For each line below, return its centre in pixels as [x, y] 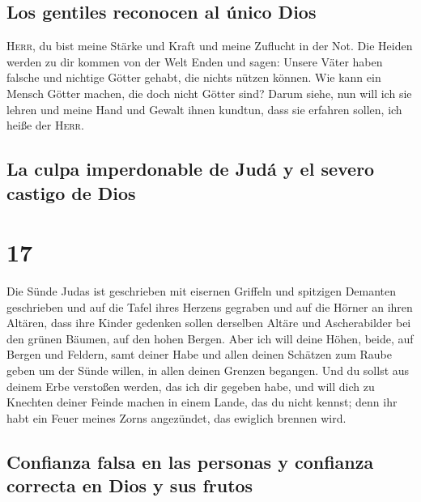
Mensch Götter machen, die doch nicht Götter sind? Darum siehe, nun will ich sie [209, 93]
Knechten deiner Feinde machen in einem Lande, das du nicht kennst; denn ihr [202, 402]
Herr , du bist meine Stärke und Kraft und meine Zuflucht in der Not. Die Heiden [210, 46]
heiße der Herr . [45, 125]
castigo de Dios [71, 192]
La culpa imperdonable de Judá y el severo [191, 169]
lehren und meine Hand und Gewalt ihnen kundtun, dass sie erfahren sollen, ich [204, 109]
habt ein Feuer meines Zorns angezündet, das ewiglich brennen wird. [176, 417]
